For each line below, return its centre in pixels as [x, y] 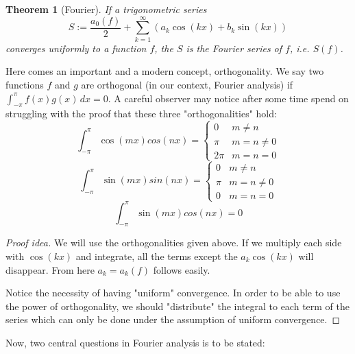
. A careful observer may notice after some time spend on [228, 98]
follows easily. [182, 269]
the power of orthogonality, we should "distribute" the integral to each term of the [177, 306]
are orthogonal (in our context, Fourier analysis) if [187, 84]
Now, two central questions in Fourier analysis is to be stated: [135, 342]
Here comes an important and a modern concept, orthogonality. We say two [165, 71]
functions [25, 84]
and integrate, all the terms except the [157, 256]
